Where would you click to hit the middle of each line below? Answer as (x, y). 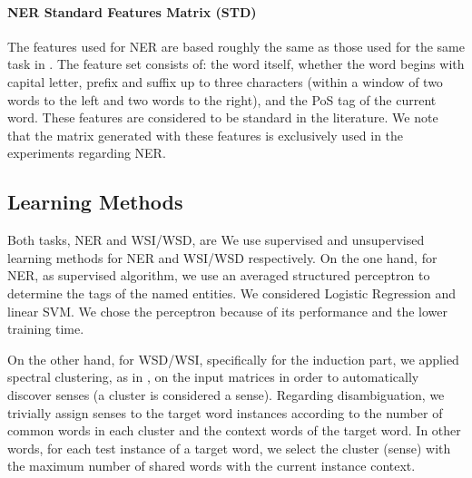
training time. (46, 329)
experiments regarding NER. (87, 153)
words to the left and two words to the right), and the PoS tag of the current (222, 99)
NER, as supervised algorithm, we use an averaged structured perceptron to (219, 275)
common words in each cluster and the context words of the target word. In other (234, 430)
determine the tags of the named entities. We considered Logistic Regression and (232, 293)
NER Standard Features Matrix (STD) (132, 11)
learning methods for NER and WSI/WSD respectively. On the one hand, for (222, 257)
